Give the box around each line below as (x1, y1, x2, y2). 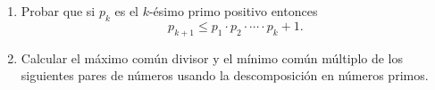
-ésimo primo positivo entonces (148, 2, 318, 20)
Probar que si (21, 2, 96, 20)
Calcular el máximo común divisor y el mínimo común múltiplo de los (21, 48, 404, 67)
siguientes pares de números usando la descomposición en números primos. (21, 66, 429, 85)
